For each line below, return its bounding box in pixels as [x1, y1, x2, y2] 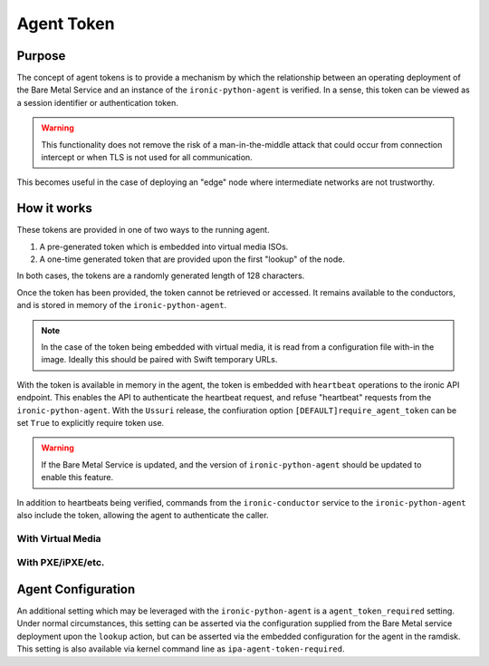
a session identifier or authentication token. [16, 97, 178, 108]
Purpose [16, 48, 66, 63]
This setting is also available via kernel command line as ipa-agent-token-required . [16, 643, 345, 654]
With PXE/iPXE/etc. [16, 556, 105, 569]
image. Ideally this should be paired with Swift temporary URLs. [41, 354, 278, 365]
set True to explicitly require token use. [16, 418, 165, 428]
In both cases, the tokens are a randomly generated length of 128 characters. [16, 270, 305, 281]
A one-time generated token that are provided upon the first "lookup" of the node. [39, 254, 346, 265]
